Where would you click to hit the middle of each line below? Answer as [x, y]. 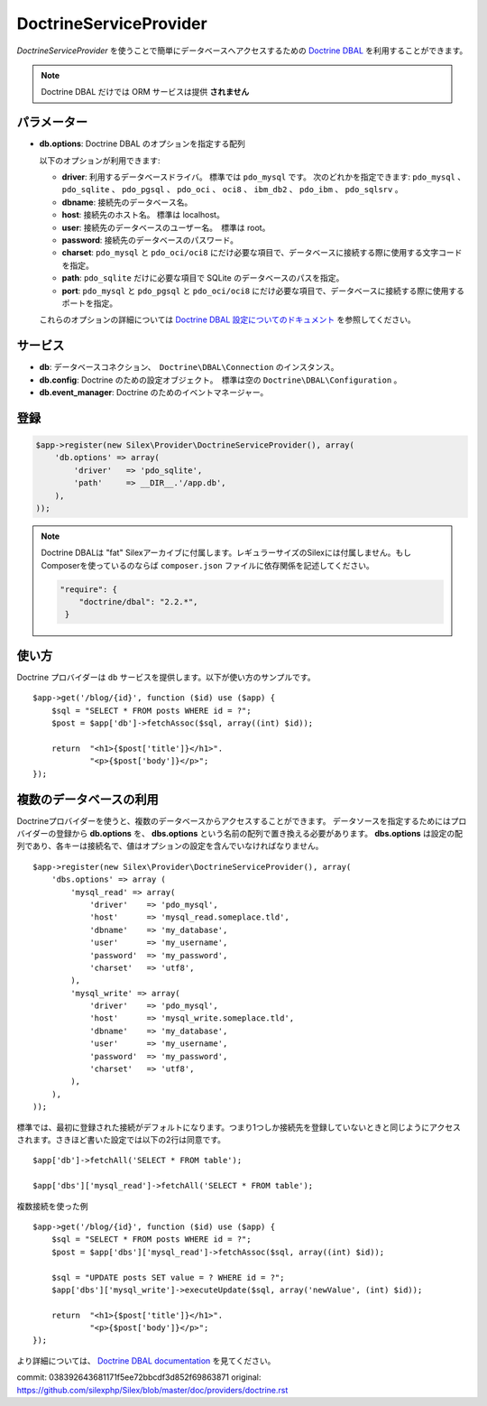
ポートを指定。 [89, 303]
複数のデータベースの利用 [87, 799]
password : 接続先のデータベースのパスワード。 [150, 240]
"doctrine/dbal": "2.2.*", [138, 602]
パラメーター [52, 122]
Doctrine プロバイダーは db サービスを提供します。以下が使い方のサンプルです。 [166, 677]
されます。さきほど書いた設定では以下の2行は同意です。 [121, 1140]
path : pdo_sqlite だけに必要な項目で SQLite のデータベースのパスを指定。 [203, 278]
